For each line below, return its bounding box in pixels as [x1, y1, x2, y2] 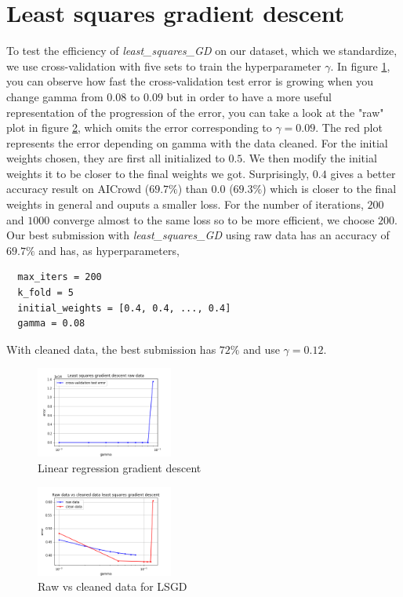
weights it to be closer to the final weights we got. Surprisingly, [6, 165, 310, 181]
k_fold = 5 [17, 287, 74, 299]
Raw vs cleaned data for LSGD [38, 578, 187, 595]
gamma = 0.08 [17, 318, 85, 329]
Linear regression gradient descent [38, 460, 201, 476]
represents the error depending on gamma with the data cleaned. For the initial [6, 134, 388, 151]
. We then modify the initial [242, 150, 377, 166]
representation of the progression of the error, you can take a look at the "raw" [6, 104, 384, 120]
